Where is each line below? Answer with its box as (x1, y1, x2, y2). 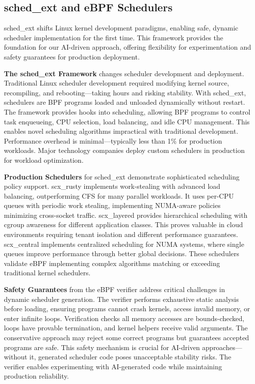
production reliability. (4, 371, 69, 381)
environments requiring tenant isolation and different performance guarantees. (4, 229, 238, 239)
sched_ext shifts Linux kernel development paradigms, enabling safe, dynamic (4, 23, 238, 33)
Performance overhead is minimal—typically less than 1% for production (4, 135, 222, 146)
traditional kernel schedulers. (4, 267, 91, 278)
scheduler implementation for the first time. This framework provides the (4, 32, 223, 42)
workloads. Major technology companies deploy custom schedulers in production (4, 145, 245, 155)
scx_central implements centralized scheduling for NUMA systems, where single (4, 238, 244, 249)
